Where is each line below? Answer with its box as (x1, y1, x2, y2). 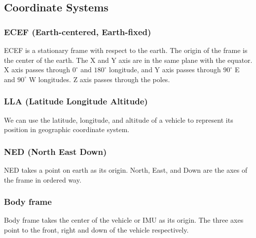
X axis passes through (4, 64, 71, 75)
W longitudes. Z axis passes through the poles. (29, 74, 170, 84)
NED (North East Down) (4, 145, 107, 157)
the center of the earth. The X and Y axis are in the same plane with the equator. (4, 54, 253, 65)
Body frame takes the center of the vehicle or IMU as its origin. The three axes (4, 215, 244, 225)
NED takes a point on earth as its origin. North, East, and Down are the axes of (4, 165, 248, 175)
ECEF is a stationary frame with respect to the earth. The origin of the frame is (4, 45, 248, 55)
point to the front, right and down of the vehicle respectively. (4, 225, 189, 235)
